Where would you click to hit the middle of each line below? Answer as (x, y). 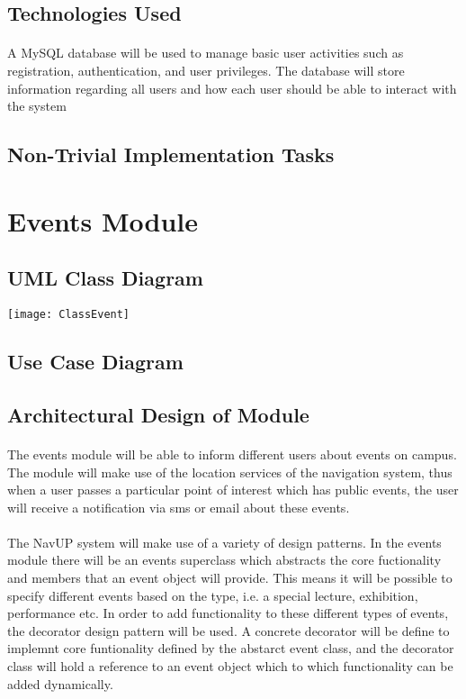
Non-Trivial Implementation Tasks (171, 154)
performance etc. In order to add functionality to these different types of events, (228, 613)
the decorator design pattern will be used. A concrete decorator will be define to (229, 630)
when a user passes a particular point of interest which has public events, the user (233, 490)
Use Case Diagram (95, 362)
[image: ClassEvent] (69, 315)
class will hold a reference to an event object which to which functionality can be (230, 666)
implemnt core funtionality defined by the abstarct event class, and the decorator (231, 648)
